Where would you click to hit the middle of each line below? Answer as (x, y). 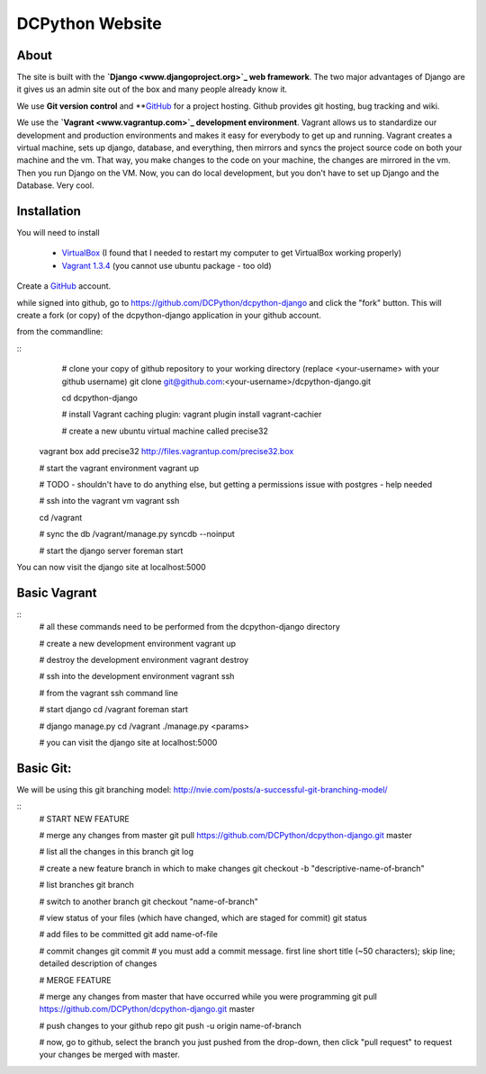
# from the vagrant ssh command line (109, 693)
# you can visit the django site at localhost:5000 (128, 742)
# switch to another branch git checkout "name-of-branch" (148, 901)
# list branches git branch (86, 885)
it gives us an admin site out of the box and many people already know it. (152, 89)
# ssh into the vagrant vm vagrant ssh (109, 501)
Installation (49, 211)
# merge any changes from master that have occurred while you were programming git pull (208, 996)
